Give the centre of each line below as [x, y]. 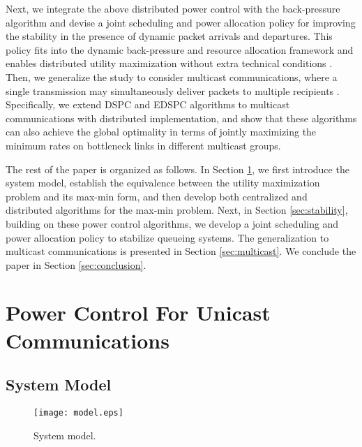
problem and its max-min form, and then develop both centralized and [157, 196]
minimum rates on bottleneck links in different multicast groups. [143, 145]
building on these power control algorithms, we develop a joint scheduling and [172, 223]
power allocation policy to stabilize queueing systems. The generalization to [167, 237]
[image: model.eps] [78, 413]
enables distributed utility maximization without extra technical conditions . [169, 63]
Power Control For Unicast [138, 313]
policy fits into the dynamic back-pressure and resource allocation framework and [180, 49]
